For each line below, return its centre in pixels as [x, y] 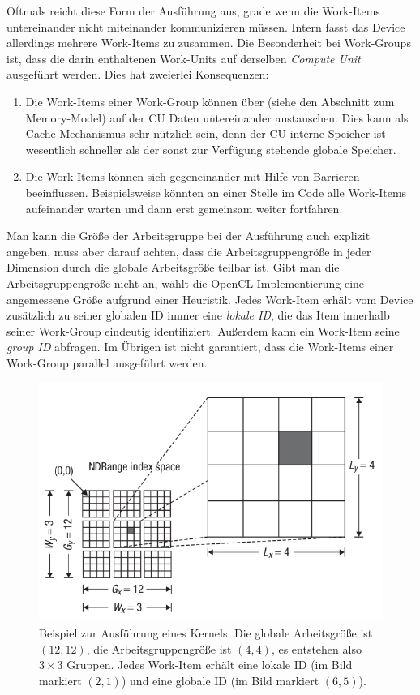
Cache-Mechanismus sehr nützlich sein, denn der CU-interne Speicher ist [206, 133]
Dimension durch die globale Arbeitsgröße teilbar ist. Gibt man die [173, 267]
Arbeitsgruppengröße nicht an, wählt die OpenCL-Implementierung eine [186, 283]
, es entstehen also [316, 648]
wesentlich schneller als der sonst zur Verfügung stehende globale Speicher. [211, 149]
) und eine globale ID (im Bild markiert [220, 680]
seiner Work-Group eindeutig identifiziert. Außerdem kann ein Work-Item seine [203, 330]
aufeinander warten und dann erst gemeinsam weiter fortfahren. [184, 208]
